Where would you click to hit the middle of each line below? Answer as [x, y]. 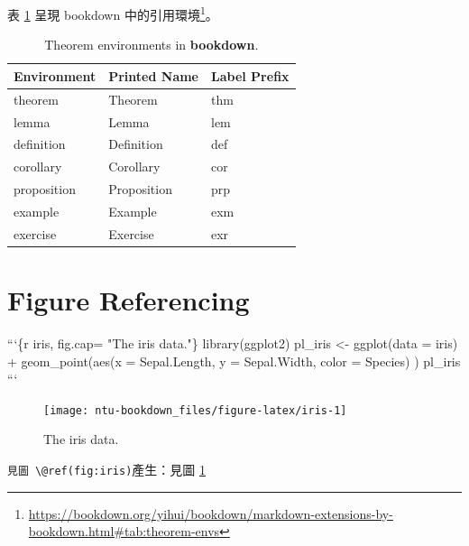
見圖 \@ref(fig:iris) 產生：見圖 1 [106, 469]
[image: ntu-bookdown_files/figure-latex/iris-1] [195, 410]
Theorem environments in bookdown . [152, 45]
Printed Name [153, 75]
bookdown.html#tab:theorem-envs [124, 531]
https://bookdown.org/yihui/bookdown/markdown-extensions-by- [211, 513]
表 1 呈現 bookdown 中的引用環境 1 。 [113, 13]
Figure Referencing [129, 300]
